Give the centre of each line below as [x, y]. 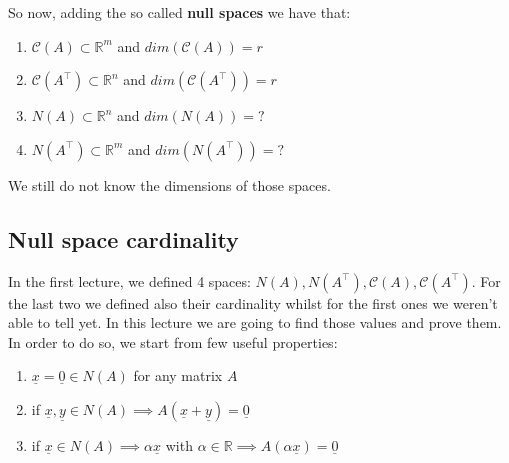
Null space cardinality [123, 238]
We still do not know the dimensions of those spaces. [169, 184]
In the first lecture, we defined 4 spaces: [129, 280]
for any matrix [178, 375]
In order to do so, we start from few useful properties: [173, 341]
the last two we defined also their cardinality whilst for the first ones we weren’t [253, 302]
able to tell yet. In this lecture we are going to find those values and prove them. [255, 322]
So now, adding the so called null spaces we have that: [179, 12]
